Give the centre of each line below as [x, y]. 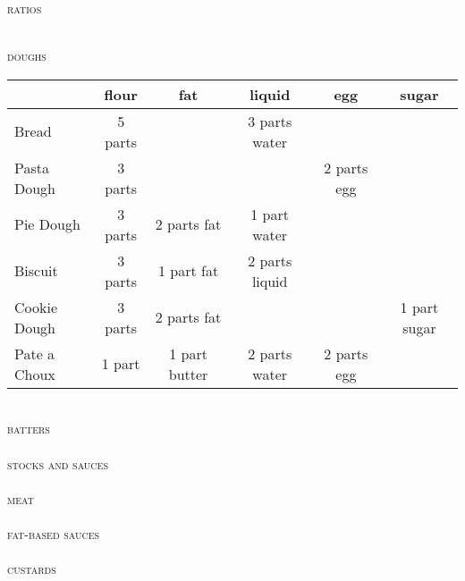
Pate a [35, 353]
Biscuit [36, 271]
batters [29, 429]
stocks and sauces [58, 463]
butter [188, 374]
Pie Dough [47, 224]
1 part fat [188, 271]
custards [32, 569]
